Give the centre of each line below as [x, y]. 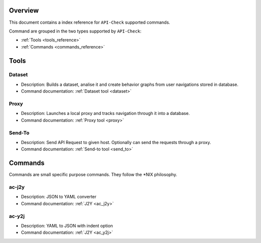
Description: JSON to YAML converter [59, 197]
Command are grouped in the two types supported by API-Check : [75, 31]
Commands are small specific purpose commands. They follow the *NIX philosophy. [93, 175]
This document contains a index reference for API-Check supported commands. [89, 22]
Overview [24, 10]
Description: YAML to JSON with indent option [67, 226]
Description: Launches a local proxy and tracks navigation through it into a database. [105, 113]
